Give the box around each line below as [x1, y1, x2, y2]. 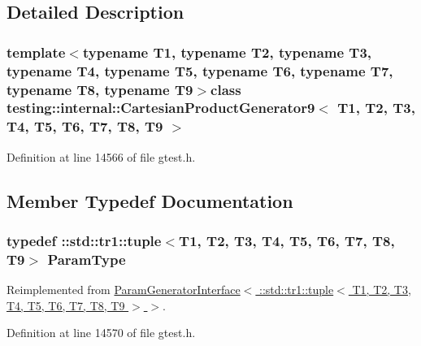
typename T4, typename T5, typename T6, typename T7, [7, 60, 393, 80]
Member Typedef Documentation [7, 188, 293, 213]
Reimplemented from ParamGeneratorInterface [7, 281, 241, 298]
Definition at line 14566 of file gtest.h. [7, 148, 196, 165]
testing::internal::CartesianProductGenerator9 [7, 97, 315, 118]
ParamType [47, 249, 126, 269]
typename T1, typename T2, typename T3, [82, 41, 372, 62]
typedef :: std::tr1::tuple [7, 230, 162, 250]
